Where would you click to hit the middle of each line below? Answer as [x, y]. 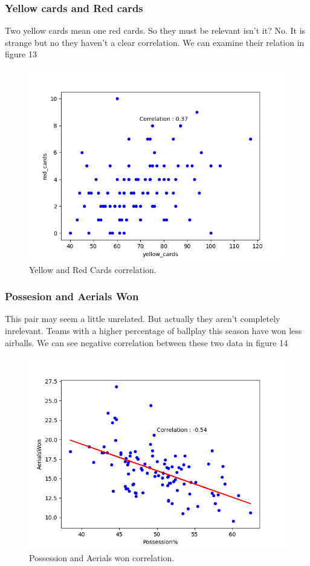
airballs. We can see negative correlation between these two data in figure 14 [147, 342]
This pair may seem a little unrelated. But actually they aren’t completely [143, 319]
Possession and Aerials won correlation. [102, 557]
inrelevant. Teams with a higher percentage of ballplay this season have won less [153, 330]
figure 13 [21, 54]
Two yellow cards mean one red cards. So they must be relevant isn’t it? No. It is [155, 31]
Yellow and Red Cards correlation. [93, 269]
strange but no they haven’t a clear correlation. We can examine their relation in [155, 42]
